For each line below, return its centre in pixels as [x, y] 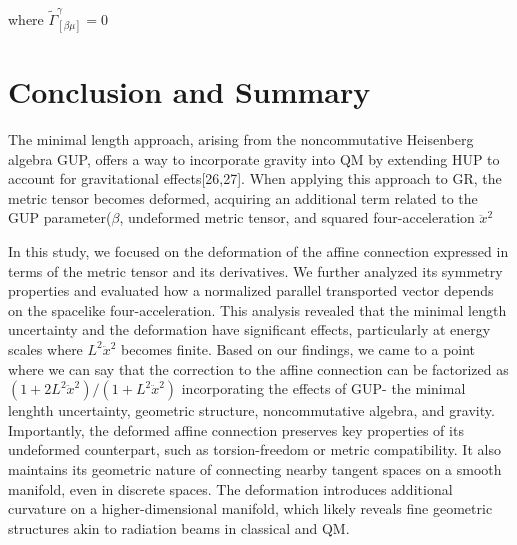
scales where [45, 348]
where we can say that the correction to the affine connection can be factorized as [258, 368]
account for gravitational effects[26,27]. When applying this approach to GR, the [255, 178]
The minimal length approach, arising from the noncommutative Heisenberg [241, 139]
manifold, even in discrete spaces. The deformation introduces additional [230, 488]
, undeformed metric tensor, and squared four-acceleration [297, 217]
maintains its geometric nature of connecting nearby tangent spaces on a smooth [255, 468]
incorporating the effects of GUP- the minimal [323, 388]
